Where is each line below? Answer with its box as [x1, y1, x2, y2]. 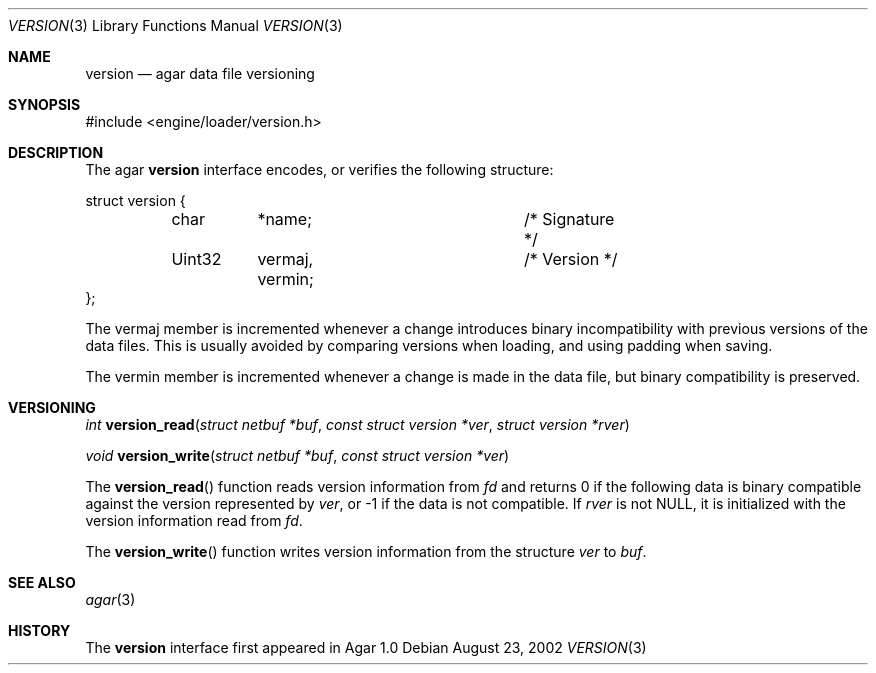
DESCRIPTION [8, 144, 104, 161]
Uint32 [171, 249, 222, 269]
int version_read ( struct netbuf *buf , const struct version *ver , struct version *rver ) [85, 416, 630, 433]
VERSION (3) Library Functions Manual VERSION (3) [8, 17, 343, 34]
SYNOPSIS [8, 96, 81, 113]
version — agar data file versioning [85, 65, 315, 82]
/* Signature [523, 209, 615, 229]
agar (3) [85, 591, 136, 608]
